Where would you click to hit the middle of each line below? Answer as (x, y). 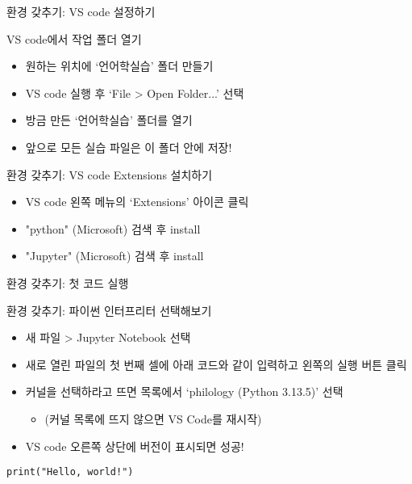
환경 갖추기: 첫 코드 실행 (68, 282)
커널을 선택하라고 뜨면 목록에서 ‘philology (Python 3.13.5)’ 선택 (184, 391)
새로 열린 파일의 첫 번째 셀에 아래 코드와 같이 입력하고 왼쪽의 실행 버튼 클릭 (216, 364)
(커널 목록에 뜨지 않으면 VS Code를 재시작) (153, 418)
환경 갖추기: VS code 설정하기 (81, 11)
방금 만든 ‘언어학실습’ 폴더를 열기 (109, 120)
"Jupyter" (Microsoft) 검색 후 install (114, 256)
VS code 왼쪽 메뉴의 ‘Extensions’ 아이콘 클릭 (137, 202)
